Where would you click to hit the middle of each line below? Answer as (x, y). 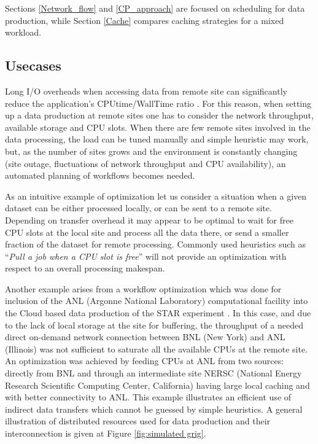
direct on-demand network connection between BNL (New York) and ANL (145, 337)
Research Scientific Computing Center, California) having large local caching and (157, 385)
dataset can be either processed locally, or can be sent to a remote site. (138, 208)
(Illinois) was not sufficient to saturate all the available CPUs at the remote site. (157, 349)
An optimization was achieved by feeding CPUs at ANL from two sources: (145, 361)
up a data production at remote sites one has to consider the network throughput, (159, 115)
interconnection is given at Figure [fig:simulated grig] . (106, 433)
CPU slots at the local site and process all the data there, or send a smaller (147, 232)
